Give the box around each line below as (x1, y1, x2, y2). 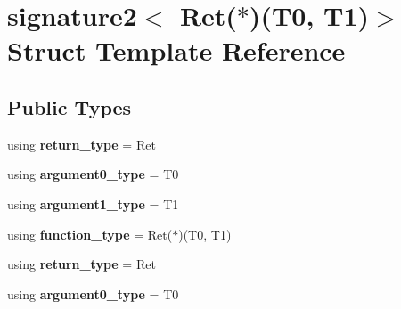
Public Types (7, 93, 132, 120)
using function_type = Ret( (7, 224, 173, 243)
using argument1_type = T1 (7, 194, 179, 213)
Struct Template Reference (7, 32, 346, 69)
